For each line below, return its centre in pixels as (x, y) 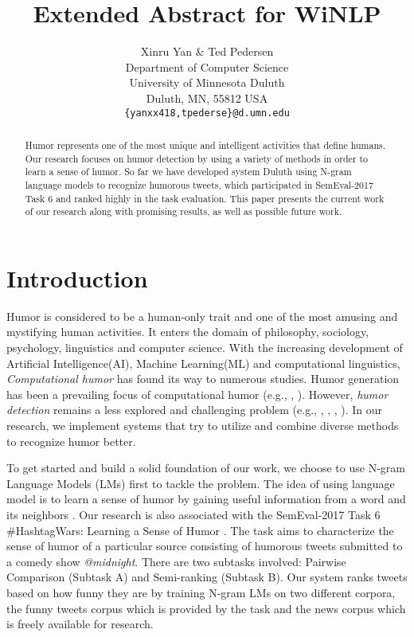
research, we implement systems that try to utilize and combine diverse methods (203, 425)
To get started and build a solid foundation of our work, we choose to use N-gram (206, 468)
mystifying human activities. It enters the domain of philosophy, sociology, (188, 332)
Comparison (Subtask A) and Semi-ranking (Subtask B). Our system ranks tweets (207, 577)
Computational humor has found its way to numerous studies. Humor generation (203, 379)
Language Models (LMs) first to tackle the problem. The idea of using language (201, 483)
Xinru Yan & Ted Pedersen (207, 51)
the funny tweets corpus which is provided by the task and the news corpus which (206, 608)
